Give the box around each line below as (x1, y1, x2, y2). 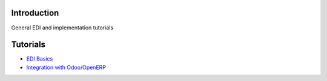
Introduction (11, 8, 59, 18)
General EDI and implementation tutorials (11, 24, 114, 31)
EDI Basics (26, 55, 53, 62)
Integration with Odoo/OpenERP (26, 64, 106, 71)
